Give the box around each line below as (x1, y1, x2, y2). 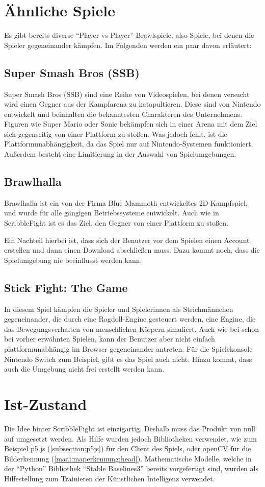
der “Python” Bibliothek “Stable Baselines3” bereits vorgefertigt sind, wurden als (4, 463, 258, 474)
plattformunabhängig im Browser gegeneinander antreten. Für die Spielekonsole (4, 344, 253, 354)
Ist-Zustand (4, 393, 87, 414)
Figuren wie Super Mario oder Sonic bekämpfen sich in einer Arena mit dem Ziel (4, 118, 257, 129)
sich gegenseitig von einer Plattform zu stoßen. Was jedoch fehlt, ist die (4, 128, 227, 139)
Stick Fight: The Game (4, 279, 128, 295)
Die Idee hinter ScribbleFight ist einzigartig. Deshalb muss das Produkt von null (4, 423, 255, 433)
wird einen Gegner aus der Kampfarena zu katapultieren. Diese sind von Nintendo (4, 99, 261, 109)
